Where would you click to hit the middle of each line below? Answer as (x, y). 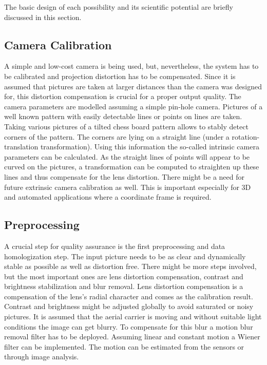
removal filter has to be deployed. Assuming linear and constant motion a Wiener (132, 337)
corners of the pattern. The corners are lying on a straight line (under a (117, 136)
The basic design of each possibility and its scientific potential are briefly (119, 7)
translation (21, 147)
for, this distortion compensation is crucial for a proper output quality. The (123, 96)
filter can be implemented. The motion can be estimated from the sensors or (124, 346)
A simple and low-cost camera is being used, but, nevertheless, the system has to (131, 66)
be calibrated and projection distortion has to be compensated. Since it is (120, 76)
